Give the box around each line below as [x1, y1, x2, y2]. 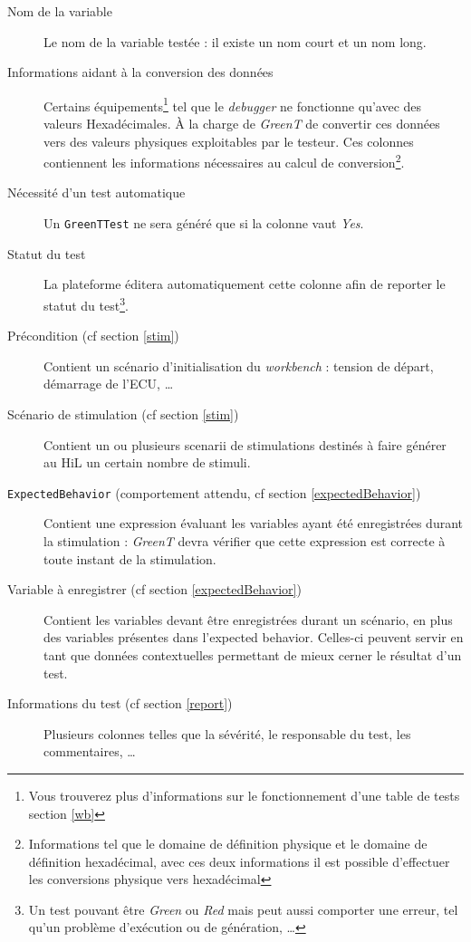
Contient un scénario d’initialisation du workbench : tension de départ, [43, 356, 434, 375]
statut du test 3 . [43, 293, 129, 314]
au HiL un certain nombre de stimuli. [43, 453, 251, 472]
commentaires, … [43, 742, 136, 761]
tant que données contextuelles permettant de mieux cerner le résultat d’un [43, 645, 462, 664]
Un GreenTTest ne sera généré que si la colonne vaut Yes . [43, 214, 364, 233]
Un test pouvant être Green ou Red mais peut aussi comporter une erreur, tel [28, 899, 458, 918]
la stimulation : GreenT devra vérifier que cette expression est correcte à [43, 531, 446, 550]
